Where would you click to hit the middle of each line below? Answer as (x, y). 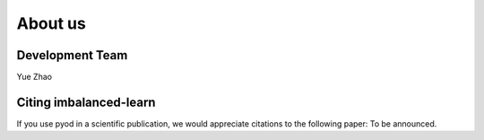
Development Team (72, 55)
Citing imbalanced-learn (86, 102)
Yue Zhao (35, 77)
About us (52, 23)
